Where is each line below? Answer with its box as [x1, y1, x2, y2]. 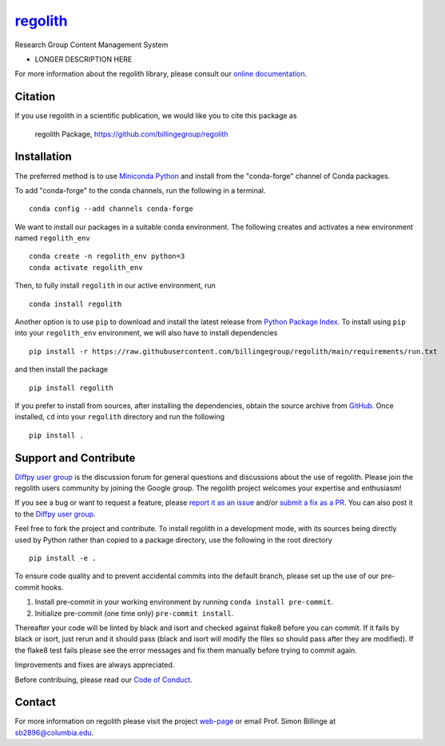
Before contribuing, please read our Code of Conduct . [14, 675, 193, 684]
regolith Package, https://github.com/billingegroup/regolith [34, 129, 228, 139]
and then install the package [14, 364, 108, 375]
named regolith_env [14, 233, 91, 243]
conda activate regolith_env [29, 263, 143, 272]
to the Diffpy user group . [14, 509, 96, 518]
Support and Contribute [14, 451, 136, 465]
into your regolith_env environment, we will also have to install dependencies [14, 328, 278, 338]
